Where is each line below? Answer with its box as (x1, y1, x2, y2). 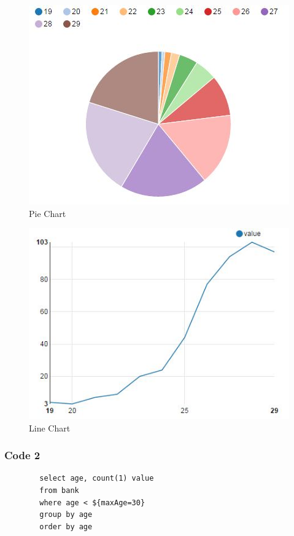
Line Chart (29, 421, 71, 434)
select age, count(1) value (39, 474, 154, 483)
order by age (39, 522, 93, 531)
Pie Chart (29, 207, 66, 219)
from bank (39, 486, 79, 495)
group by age (39, 510, 93, 519)
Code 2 (4, 447, 41, 463)
